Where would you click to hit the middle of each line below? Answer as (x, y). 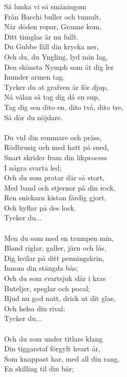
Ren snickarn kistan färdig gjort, (55, 197)
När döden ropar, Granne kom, (53, 26)
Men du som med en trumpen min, (59, 238)
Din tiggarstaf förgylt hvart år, (52, 348)
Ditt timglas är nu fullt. (41, 36)
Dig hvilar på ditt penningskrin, (54, 258)
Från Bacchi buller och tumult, (53, 16)
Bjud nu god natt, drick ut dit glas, (60, 298)
